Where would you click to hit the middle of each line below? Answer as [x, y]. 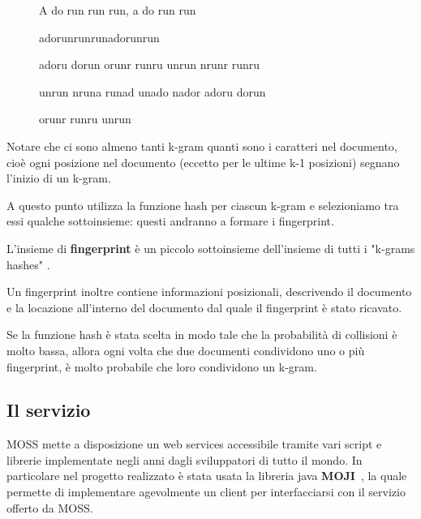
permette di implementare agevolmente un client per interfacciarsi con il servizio [206, 492]
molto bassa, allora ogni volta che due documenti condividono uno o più [186, 350]
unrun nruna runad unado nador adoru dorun [153, 91]
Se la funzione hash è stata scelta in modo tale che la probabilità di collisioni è [202, 335]
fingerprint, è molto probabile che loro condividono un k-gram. [162, 366]
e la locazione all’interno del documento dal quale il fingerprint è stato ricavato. [204, 307]
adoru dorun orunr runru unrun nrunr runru [150, 64]
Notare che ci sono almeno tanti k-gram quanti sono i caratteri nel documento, [202, 146]
